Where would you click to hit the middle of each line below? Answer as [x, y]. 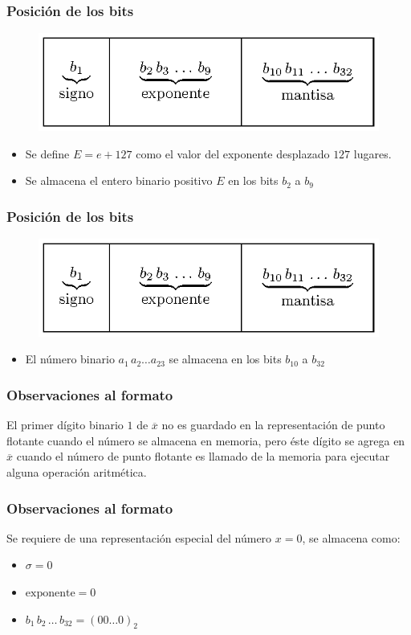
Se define [47, 153]
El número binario [70, 359]
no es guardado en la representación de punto [273, 425]
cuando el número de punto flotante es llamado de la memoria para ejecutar [203, 456]
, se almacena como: [351, 537]
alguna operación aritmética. [77, 472]
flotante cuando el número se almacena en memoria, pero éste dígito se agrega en [206, 440]
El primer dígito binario [65, 425]
